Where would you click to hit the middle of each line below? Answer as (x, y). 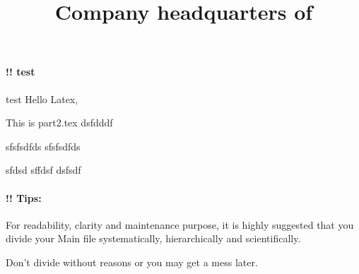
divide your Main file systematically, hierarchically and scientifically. (153, 238)
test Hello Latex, (42, 99)
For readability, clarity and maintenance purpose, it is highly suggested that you (180, 224)
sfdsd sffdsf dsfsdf (43, 170)
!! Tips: (24, 197)
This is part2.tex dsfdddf (59, 123)
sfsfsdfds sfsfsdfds (43, 146)
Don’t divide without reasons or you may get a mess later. (132, 262)
